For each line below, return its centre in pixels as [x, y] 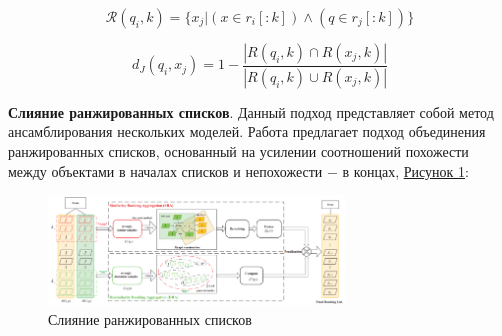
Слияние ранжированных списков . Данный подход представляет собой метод [251, 111]
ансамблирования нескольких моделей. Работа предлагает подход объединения [247, 131]
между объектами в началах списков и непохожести [165, 170]
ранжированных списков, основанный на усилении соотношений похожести [238, 151]
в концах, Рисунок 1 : [405, 170]
